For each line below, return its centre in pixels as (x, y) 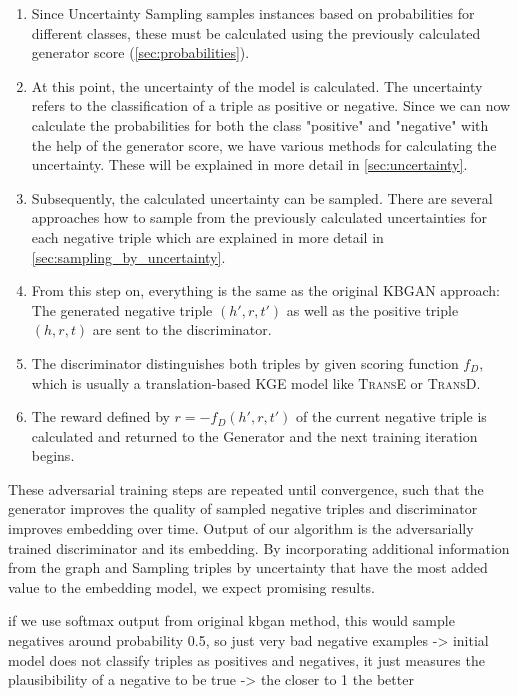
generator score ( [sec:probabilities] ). (140, 52)
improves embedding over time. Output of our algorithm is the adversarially (241, 528)
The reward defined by (100, 416)
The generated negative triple (122, 309)
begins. (53, 455)
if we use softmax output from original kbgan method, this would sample (231, 620)
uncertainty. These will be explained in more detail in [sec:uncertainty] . (249, 164)
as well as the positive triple (372, 309)
